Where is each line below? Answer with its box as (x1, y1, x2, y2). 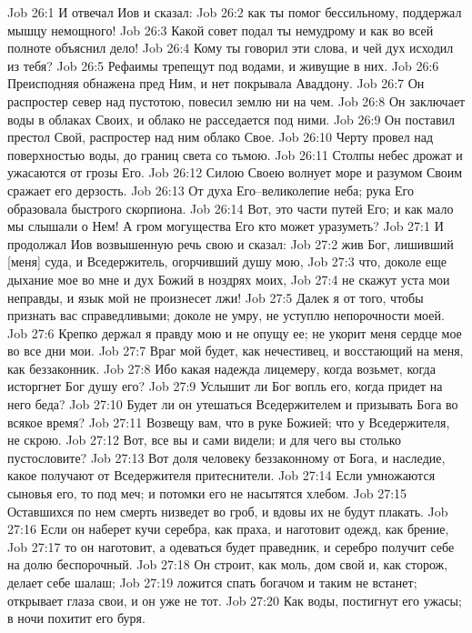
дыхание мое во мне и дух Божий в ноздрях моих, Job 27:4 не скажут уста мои (7, 269, 450, 288)
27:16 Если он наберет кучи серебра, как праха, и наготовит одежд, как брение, (7, 519, 449, 538)
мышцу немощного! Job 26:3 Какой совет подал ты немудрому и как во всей (7, 20, 434, 39)
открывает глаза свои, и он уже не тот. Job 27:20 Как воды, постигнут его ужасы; (7, 590, 462, 609)
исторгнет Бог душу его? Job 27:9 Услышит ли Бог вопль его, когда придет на (7, 377, 443, 396)
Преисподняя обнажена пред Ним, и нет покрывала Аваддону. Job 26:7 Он (7, 74, 425, 93)
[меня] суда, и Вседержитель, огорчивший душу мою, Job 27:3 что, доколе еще (7, 252, 447, 271)
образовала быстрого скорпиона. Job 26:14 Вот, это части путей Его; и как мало (7, 198, 454, 217)
